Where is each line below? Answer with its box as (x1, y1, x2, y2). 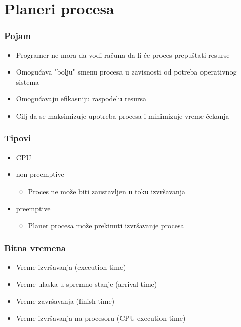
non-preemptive (16, 169, 64, 179)
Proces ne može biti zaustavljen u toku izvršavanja (28, 186, 186, 196)
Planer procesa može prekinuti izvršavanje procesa (28, 220, 184, 231)
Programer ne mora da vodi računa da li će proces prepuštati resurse (16, 49, 230, 60)
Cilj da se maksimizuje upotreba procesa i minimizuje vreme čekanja (16, 110, 229, 121)
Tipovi (4, 132, 31, 144)
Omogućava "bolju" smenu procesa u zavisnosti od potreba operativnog (16, 66, 237, 77)
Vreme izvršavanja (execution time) (16, 261, 126, 272)
